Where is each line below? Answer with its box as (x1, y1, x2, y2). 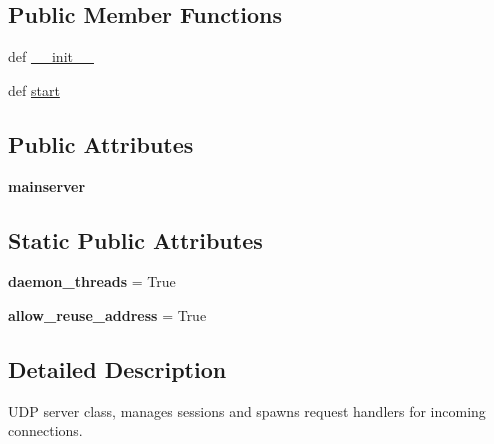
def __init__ (8, 46, 94, 67)
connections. (8, 420, 83, 441)
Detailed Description (8, 353, 227, 384)
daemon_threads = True (8, 271, 176, 292)
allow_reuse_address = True (8, 304, 207, 325)
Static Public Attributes (8, 224, 263, 255)
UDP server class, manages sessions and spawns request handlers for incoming (8, 400, 486, 421)
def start (8, 79, 60, 100)
